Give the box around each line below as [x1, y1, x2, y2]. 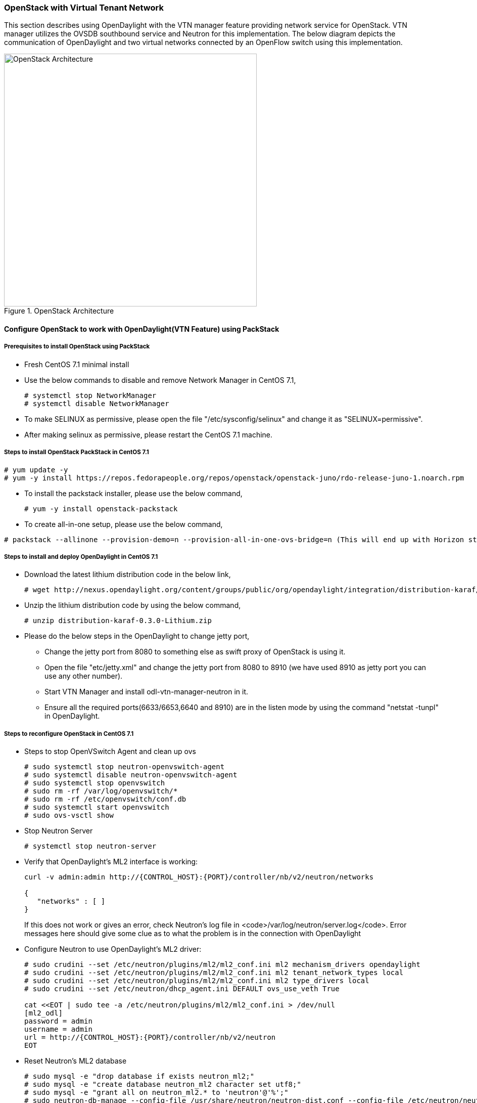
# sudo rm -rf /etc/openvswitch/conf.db [24, 795, 186, 804]
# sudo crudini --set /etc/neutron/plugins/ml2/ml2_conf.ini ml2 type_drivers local [24, 977, 369, 985]
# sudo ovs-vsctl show [24, 811, 114, 820]
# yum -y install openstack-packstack [24, 504, 178, 513]
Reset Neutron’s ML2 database [24, 1056, 127, 1066]
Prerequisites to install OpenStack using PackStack [4, 343, 150, 350]
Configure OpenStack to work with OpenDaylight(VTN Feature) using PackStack [4, 324, 279, 333]
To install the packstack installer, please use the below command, [24, 489, 243, 498]
